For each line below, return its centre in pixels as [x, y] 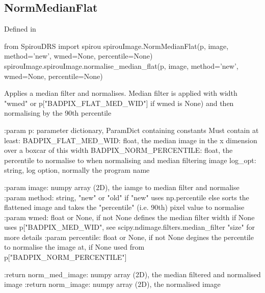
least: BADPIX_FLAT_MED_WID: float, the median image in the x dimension [131, 140]
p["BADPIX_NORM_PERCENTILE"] [65, 257]
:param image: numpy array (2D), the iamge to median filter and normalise [122, 187]
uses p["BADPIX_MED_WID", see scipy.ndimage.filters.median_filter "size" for [130, 227]
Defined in [20, 29]
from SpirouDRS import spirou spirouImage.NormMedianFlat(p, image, [116, 46]
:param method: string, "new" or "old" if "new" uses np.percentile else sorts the [127, 197]
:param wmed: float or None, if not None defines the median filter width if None [129, 217]
